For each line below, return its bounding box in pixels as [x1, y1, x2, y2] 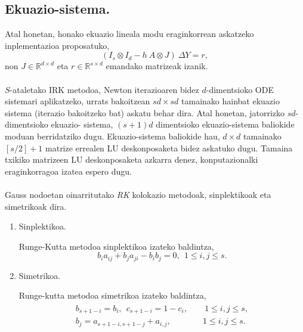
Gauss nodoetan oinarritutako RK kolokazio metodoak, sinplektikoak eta [5, 188, 271, 200]
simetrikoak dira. [5, 200, 67, 212]
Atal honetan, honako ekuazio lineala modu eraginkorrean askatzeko [5, 27, 254, 40]
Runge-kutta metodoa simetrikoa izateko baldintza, [18, 289, 206, 302]
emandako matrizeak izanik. [106, 60, 208, 72]
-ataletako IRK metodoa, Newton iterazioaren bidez [10, 83, 199, 95]
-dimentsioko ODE [206, 83, 274, 95]
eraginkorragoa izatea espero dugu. [5, 165, 132, 177]
